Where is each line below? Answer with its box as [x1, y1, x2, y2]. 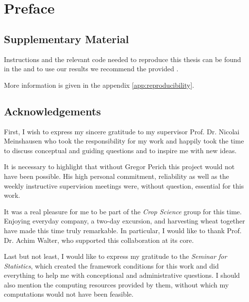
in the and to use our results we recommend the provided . [4, 64, 179, 74]
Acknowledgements [4, 103, 101, 118]
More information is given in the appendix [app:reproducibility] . [4, 79, 194, 90]
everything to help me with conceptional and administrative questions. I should [4, 270, 240, 280]
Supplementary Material [4, 31, 129, 46]
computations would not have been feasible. [4, 289, 133, 299]
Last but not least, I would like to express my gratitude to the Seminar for [4, 251, 227, 261]
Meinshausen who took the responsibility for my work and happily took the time [4, 136, 244, 146]
